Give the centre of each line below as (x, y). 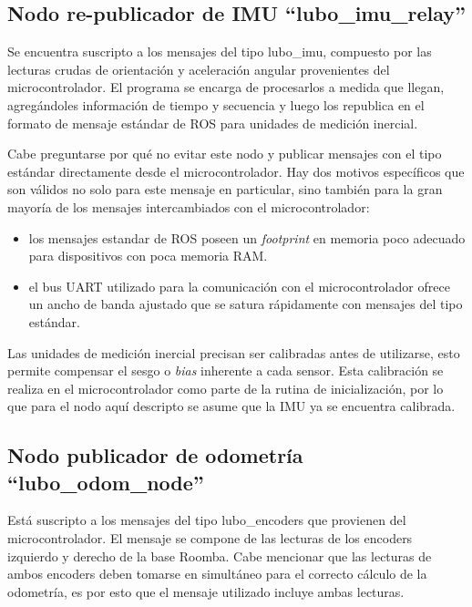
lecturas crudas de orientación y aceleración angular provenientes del (199, 69)
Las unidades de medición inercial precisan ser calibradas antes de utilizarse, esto (234, 352)
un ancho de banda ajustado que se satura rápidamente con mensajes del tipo (246, 304)
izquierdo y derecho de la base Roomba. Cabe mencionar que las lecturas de (220, 556)
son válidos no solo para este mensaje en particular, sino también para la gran (225, 189)
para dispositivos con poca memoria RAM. (148, 256)
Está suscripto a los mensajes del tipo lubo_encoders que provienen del (207, 520)
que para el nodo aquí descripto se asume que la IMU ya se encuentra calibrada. (231, 406)
